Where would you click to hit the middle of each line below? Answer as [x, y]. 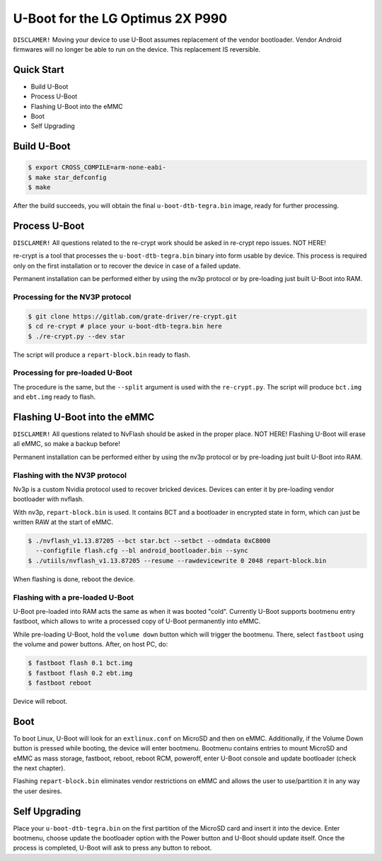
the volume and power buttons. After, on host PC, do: [91, 644]
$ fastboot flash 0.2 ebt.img [80, 673]
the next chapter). [39, 768]
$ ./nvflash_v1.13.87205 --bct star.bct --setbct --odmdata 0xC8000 [149, 541]
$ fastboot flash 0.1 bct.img [80, 663]
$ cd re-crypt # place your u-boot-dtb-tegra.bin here [125, 326]
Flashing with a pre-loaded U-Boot [74, 597]
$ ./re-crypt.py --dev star [76, 336]
